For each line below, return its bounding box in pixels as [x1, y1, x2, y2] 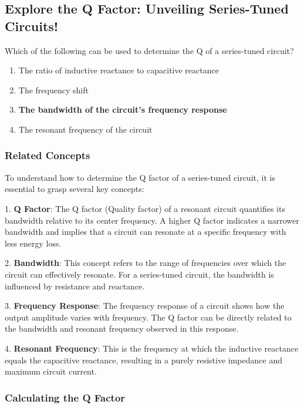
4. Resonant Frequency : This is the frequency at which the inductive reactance [5, 342, 299, 354]
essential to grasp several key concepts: [5, 183, 144, 195]
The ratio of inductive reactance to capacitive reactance [18, 64, 219, 76]
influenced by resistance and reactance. [5, 279, 145, 292]
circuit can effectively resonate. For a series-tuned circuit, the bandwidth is [5, 268, 274, 280]
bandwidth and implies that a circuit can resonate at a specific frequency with [5, 225, 286, 238]
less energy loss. [5, 237, 62, 249]
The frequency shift [18, 83, 89, 96]
